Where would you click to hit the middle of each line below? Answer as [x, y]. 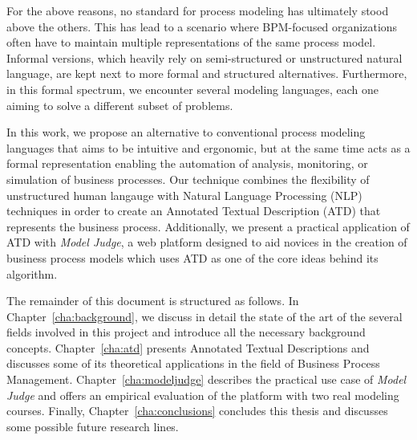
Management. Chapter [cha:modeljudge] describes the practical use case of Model [206, 379]
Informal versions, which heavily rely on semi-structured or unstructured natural [204, 57]
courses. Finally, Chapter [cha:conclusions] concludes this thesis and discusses [197, 411]
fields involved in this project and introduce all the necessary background [186, 332]
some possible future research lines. [93, 426]
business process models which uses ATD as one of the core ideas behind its [192, 257]
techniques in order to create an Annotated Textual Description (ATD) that [194, 211]
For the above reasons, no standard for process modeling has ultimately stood [198, 10]
